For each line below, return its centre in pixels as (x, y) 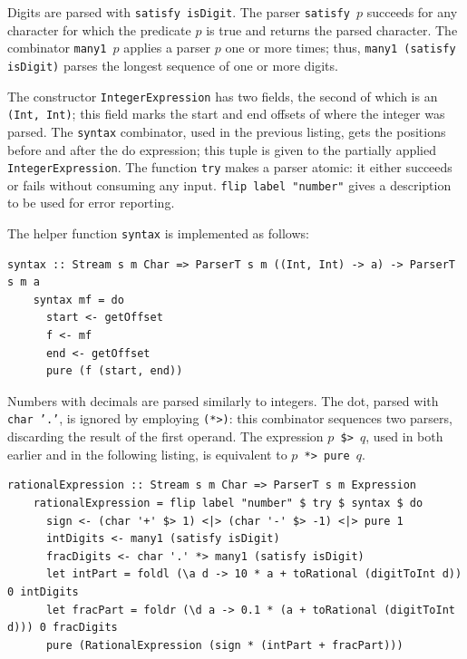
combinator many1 (57, 48)
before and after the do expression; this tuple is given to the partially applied (222, 149)
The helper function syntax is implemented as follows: (158, 233)
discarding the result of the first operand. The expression (165, 436)
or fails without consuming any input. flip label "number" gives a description (229, 184)
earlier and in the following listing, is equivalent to (147, 454)
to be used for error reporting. (91, 203)
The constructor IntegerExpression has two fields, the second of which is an (223, 96)
